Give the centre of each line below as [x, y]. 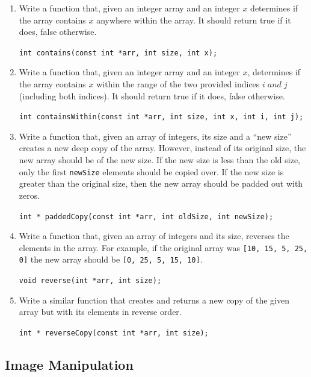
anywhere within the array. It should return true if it [194, 20]
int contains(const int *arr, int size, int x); [118, 53]
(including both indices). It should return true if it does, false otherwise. [152, 95]
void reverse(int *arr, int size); [90, 281]
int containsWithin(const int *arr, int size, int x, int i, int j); [161, 117]
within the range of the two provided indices [178, 84]
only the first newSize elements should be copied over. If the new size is [151, 171]
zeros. [29, 195]
